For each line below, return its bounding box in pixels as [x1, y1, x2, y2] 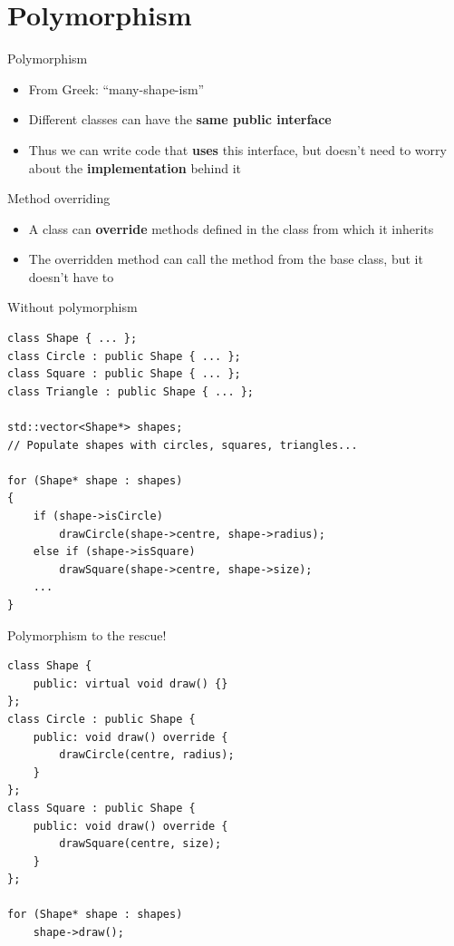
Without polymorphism [7, 297, 138, 317]
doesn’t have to [28, 267, 114, 286]
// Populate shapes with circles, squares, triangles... [7, 438, 358, 452]
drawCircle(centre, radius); [59, 748, 235, 762]
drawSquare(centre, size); [59, 837, 222, 851]
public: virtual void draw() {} [33, 677, 228, 690]
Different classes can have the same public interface [28, 110, 332, 129]
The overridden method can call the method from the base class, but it [28, 249, 423, 268]
